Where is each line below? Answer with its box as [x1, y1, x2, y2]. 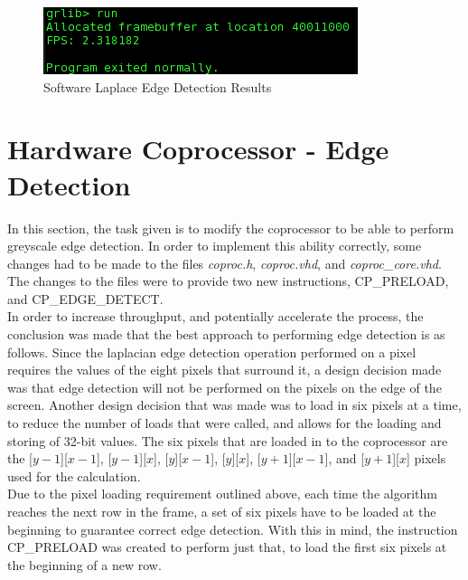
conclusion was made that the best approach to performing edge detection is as [7, 325, 445, 344]
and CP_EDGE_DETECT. [7, 289, 164, 308]
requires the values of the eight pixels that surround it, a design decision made [7, 360, 442, 379]
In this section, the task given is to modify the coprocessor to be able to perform [7, 218, 454, 237]
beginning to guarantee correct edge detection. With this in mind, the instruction [7, 519, 458, 538]
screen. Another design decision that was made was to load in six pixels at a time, [7, 395, 462, 414]
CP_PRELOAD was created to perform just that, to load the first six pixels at [7, 537, 447, 556]
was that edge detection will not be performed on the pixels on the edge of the [7, 377, 442, 396]
